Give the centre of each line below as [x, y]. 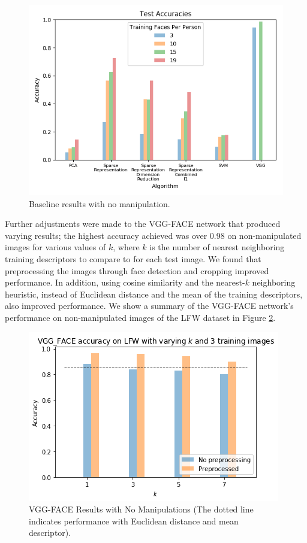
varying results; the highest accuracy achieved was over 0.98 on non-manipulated [153, 235]
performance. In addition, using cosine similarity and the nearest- [125, 282]
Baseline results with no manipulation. [100, 203]
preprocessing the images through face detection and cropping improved [137, 270]
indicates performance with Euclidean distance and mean [134, 521]
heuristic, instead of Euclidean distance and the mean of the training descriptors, [154, 294]
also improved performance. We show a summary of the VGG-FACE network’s [149, 306]
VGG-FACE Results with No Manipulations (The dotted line [141, 509]
